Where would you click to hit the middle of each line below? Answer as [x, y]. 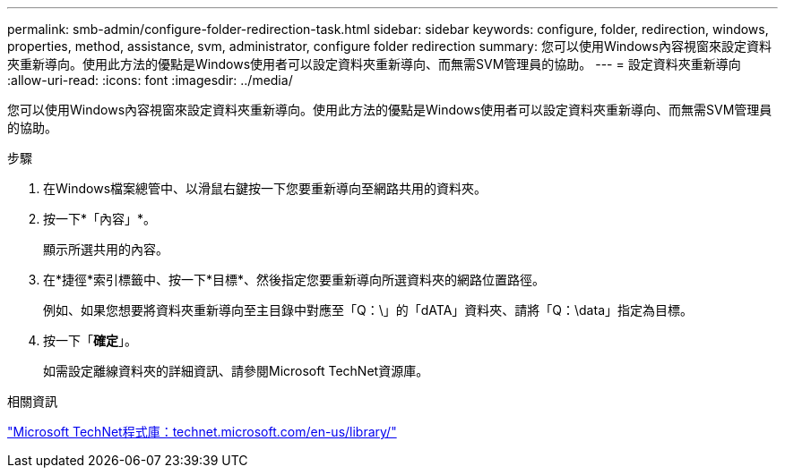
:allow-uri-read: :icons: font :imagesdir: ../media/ [150, 80]
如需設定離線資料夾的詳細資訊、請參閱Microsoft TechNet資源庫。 [236, 371]
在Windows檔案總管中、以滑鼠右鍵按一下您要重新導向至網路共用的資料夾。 [265, 188]
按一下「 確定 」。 [90, 340]
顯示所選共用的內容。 [106, 249]
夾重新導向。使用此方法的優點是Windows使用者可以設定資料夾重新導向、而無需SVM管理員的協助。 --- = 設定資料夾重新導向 [374, 64]
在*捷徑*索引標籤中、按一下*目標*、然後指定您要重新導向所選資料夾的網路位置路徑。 [294, 280]
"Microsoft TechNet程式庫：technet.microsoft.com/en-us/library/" [202, 432]
